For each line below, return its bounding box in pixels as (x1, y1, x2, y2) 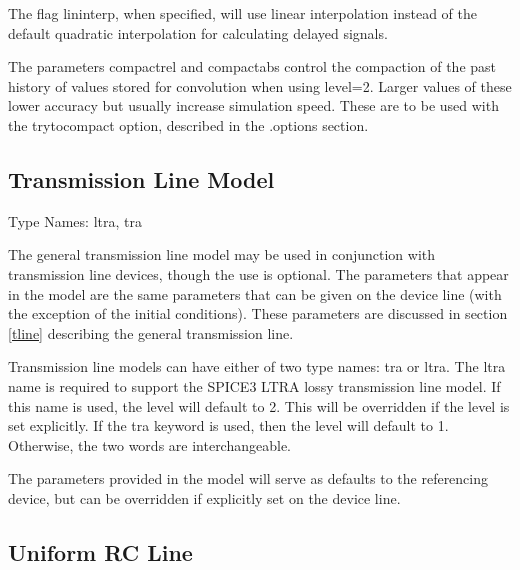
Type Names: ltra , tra (8, 210, 142, 231)
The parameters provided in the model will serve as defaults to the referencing (8, 468, 489, 489)
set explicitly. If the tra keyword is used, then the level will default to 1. (8, 415, 449, 436)
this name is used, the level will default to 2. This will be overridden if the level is (8, 395, 510, 416)
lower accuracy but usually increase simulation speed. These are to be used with (8, 95, 499, 116)
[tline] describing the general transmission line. (8, 322, 294, 343)
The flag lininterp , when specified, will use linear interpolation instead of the (8, 3, 478, 23)
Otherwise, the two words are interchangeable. (8, 434, 292, 455)
